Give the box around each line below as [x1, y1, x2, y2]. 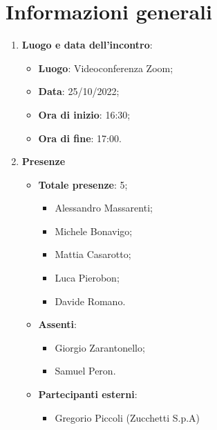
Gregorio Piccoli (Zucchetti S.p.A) [55, 410, 200, 424]
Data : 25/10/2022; [38, 84, 120, 98]
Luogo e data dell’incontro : [21, 37, 153, 52]
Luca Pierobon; [55, 270, 120, 285]
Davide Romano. [55, 293, 126, 308]
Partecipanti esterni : [38, 387, 138, 402]
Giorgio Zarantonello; [55, 340, 145, 354]
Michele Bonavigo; [55, 223, 133, 238]
